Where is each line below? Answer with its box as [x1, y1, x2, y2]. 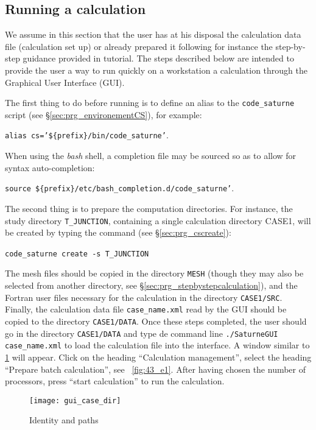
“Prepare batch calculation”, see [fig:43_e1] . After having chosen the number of [5, 362, 306, 375]
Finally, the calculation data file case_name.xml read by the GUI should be [5, 303, 287, 315]
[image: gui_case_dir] [29, 396, 121, 405]
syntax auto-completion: [5, 161, 95, 174]
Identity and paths [29, 414, 99, 426]
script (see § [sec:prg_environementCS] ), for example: [5, 108, 202, 121]
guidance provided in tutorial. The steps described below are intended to [23, 52, 294, 65]
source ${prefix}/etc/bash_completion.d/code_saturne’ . [5, 182, 234, 194]
